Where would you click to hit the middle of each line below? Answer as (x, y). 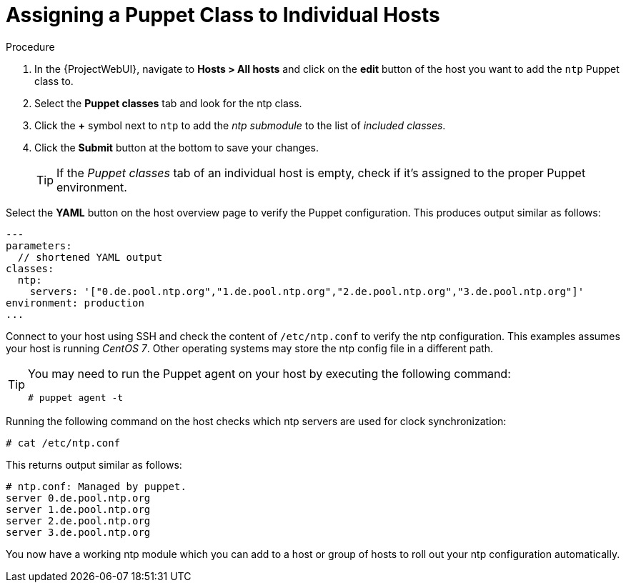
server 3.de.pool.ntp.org (78, 532)
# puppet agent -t (76, 397)
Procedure (30, 46)
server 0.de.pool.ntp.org (78, 498)
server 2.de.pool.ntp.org (78, 520)
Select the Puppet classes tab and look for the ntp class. (168, 103)
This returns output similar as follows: (94, 464)
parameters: (39, 245)
